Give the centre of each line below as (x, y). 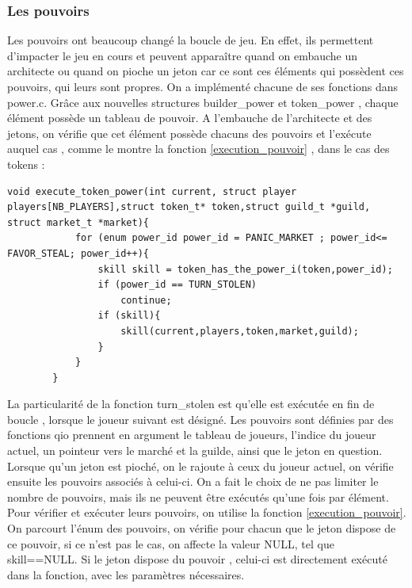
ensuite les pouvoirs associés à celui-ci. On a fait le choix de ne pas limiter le (193, 481)
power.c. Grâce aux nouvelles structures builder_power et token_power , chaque (203, 102)
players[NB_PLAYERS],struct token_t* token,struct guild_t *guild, (189, 207)
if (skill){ (129, 316)
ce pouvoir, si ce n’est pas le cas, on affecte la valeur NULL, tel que (171, 543)
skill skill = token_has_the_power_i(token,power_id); (245, 269)
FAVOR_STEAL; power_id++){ (78, 253)
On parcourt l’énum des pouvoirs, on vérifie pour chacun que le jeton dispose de (202, 528)
